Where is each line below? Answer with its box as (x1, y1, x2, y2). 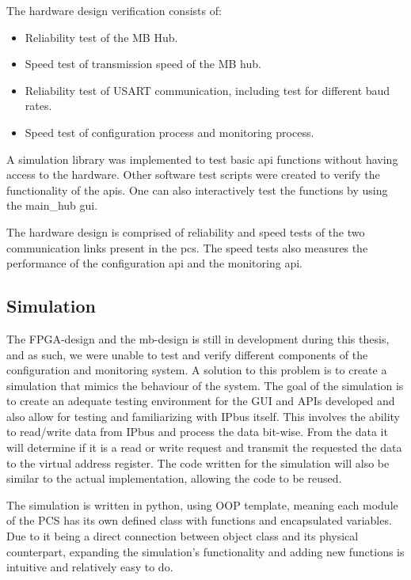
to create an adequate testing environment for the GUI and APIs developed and (6, 392, 395, 409)
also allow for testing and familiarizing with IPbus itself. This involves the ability (6, 408, 400, 424)
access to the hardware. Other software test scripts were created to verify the (6, 166, 380, 183)
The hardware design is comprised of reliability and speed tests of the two (6, 223, 365, 240)
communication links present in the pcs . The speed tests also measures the (6, 239, 368, 256)
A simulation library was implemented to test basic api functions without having (6, 150, 398, 167)
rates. (25, 97, 52, 114)
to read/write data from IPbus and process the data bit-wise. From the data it (6, 423, 388, 440)
